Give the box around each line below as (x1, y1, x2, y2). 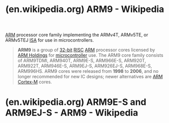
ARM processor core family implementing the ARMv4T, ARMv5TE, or (5, 32, 148, 38)
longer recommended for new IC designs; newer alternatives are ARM (17, 74, 163, 80)
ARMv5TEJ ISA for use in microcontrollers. (5, 37, 94, 43)
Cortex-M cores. (17, 79, 52, 85)
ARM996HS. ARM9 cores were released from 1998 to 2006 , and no (17, 68, 159, 74)
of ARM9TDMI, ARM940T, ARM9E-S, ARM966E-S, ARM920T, (17, 58, 146, 64)
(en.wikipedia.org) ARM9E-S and (5, 96, 147, 108)
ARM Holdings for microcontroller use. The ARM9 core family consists (17, 52, 163, 58)
